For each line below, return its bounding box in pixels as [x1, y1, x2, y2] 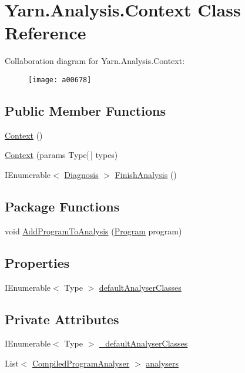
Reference [5, 21, 86, 45]
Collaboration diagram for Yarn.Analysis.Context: [5, 55, 185, 67]
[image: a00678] [28, 75, 92, 84]
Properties [5, 253, 70, 271]
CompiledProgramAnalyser [32, 357, 130, 369]
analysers [146, 357, 179, 369]
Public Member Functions [5, 101, 166, 119]
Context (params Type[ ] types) [5, 149, 118, 161]
